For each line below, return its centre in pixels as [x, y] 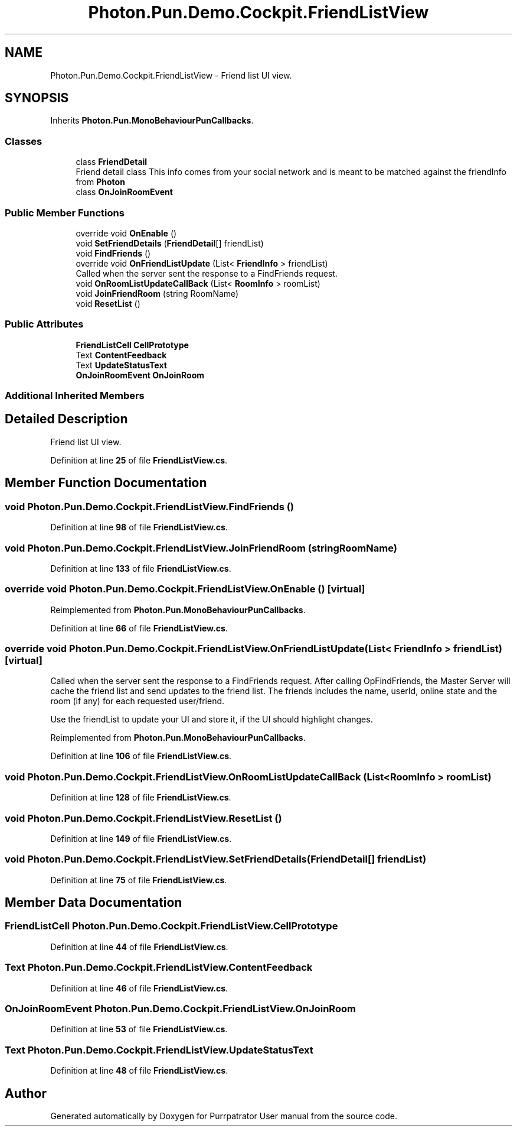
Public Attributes [44, 324]
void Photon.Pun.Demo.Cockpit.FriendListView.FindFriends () [150, 506]
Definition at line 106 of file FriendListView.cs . [141, 756]
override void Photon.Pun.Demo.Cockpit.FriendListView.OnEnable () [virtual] [185, 589]
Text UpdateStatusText [121, 365]
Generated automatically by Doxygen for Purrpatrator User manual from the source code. [224, 1116]
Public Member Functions [65, 213]
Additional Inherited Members [75, 396]
